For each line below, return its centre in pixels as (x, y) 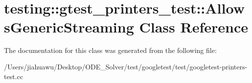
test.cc (13, 76)
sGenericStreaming (69, 27)
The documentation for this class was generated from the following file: (110, 50)
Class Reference (194, 27)
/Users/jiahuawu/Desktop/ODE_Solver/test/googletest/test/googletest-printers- (126, 66)
